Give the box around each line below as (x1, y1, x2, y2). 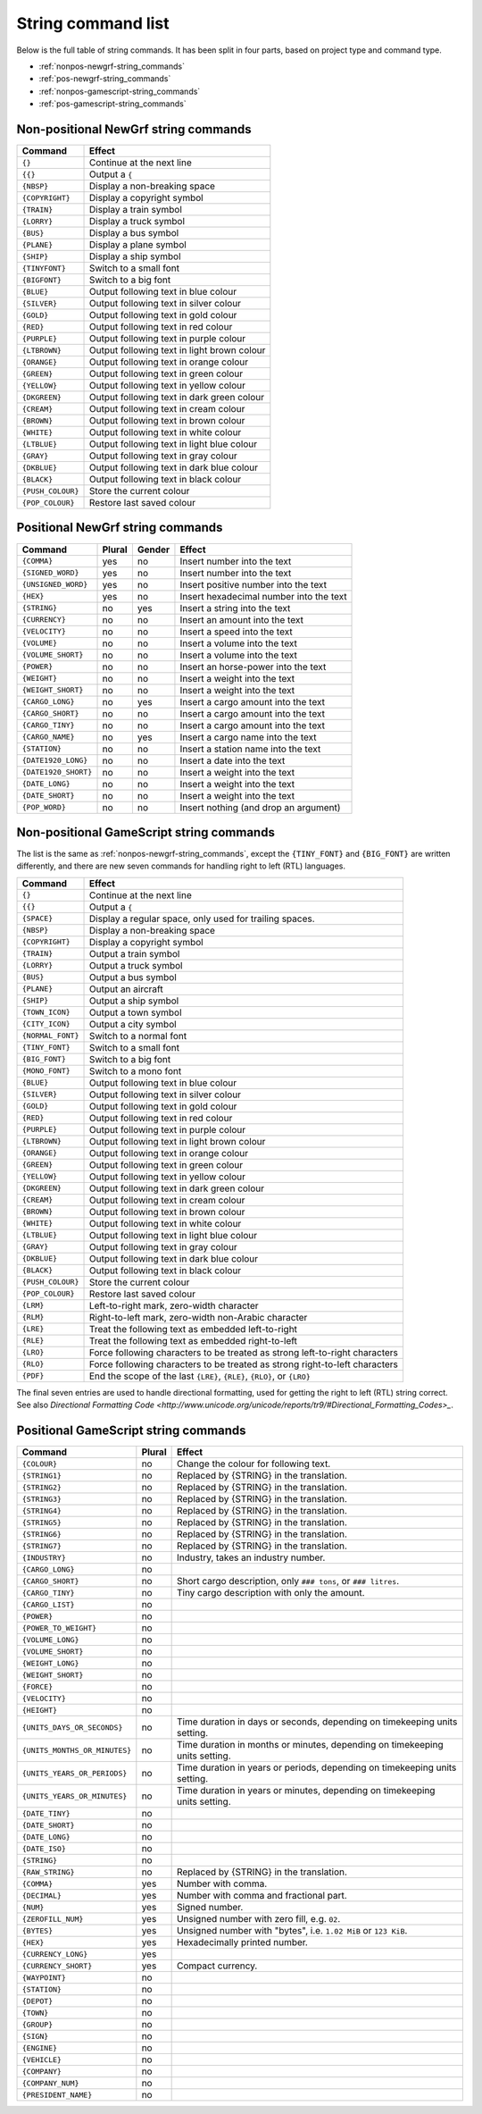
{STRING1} (21, 1471, 62, 1481)
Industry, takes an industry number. (176, 1551, 326, 1564)
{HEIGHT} (21, 1705, 58, 1715)
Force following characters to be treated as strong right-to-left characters (88, 1358, 399, 1371)
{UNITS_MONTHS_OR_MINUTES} (21, 1745, 132, 1755)
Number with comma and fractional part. (176, 1890, 347, 1902)
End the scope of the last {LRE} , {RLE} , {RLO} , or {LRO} (88, 1370, 312, 1382)
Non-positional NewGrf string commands (16, 122, 252, 137)
